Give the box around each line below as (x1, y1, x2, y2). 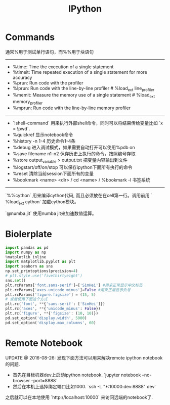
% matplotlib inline (5, 254, 47, 259)
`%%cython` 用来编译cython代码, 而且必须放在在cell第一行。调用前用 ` (5, 193, 153, 199)
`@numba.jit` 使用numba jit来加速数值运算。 (5, 210, 97, 216)
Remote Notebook (5, 337, 83, 349)
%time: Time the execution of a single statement (12, 64, 114, 70)
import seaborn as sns (5, 264, 53, 269)
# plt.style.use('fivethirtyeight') (5, 274, 82, 279)
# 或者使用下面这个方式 (5, 297, 48, 302)
